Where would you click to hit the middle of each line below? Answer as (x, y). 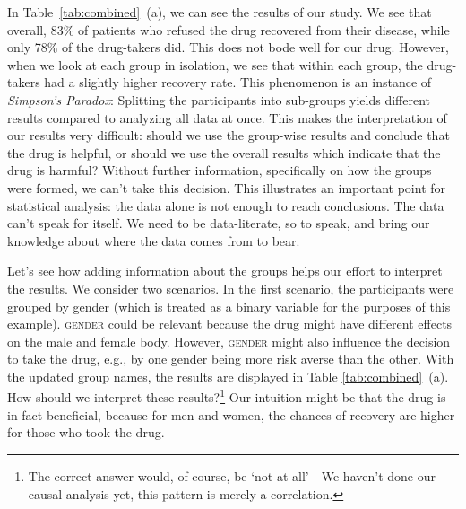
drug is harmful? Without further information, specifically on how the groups (220, 170)
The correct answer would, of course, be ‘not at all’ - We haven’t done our (232, 475)
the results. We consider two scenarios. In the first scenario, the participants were (231, 288)
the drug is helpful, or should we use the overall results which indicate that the (224, 152)
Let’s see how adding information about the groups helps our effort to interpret (225, 271)
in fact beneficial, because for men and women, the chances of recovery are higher (231, 414)
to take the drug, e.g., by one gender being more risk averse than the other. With (231, 359)
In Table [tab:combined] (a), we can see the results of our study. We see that (220, 12)
